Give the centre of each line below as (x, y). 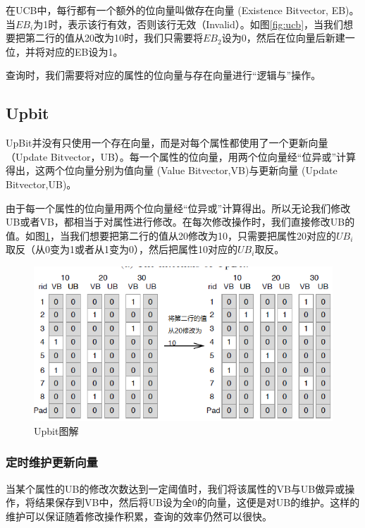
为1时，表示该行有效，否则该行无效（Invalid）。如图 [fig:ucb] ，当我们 (188, 24)
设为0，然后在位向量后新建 (283, 38)
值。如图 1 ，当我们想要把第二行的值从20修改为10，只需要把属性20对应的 (171, 235)
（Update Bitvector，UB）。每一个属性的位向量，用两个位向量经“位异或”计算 (181, 156)
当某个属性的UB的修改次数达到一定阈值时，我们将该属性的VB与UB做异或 (175, 488)
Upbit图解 (56, 430)
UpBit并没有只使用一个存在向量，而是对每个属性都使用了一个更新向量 (167, 143)
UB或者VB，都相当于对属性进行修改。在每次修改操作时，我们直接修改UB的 (180, 222)
